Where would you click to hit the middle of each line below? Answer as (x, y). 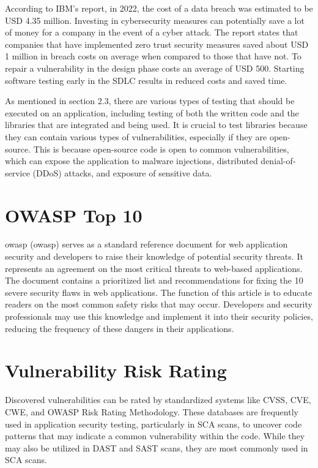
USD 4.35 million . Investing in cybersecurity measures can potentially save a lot (155, 20)
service (17, 172)
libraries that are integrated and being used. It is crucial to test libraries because (156, 125)
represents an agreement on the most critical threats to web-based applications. (154, 268)
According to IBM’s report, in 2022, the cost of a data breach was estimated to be (159, 8)
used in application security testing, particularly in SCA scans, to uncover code (153, 424)
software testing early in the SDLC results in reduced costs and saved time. (146, 80)
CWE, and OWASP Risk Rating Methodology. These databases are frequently (152, 411)
